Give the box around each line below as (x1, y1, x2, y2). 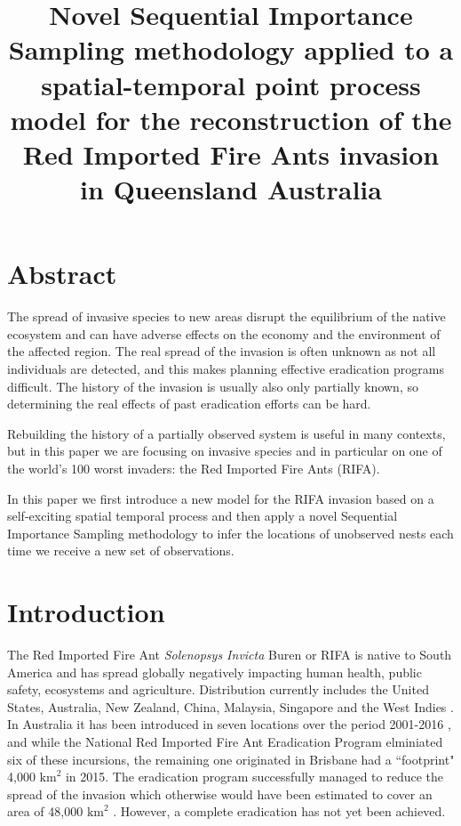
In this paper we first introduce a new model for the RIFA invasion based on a (7, 489, 434, 507)
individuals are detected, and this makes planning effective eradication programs (7, 360, 445, 378)
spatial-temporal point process (41, 66, 421, 102)
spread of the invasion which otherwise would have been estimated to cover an (7, 784, 433, 803)
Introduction (7, 594, 165, 630)
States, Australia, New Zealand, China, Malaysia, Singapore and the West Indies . (7, 697, 454, 716)
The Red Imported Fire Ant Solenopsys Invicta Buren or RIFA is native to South (7, 645, 452, 664)
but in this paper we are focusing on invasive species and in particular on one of (7, 441, 442, 460)
